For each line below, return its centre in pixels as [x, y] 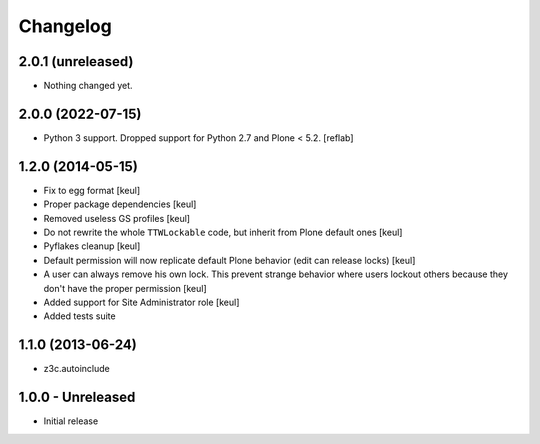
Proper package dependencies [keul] [120, 204]
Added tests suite [79, 316]
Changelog [65, 26]
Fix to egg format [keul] [91, 190]
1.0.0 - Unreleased [77, 397]
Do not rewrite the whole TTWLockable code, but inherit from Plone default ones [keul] [223, 232]
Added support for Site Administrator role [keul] [141, 302]
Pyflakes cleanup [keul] [92, 246]
